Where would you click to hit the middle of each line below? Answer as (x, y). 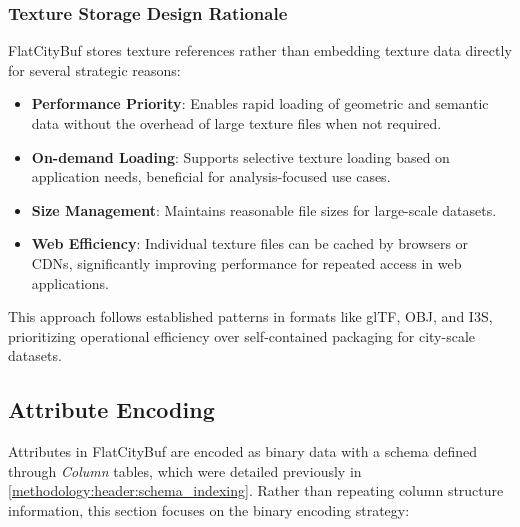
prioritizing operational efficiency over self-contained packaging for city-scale (242, 335)
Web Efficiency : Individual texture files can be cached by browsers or (250, 243)
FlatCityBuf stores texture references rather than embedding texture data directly (260, 50)
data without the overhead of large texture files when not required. (236, 123)
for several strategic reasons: (94, 69)
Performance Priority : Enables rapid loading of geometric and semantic (260, 103)
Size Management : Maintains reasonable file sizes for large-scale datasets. (264, 209)
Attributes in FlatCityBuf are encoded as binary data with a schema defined (242, 451)
